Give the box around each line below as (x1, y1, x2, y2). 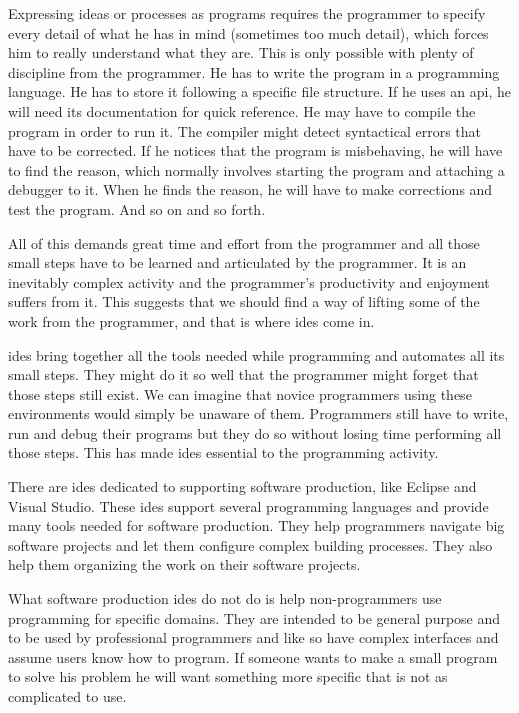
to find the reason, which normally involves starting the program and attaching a (8, 159, 505, 180)
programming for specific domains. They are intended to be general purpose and (8, 607, 501, 628)
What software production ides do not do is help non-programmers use (8, 588, 442, 609)
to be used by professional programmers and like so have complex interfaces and (8, 627, 499, 648)
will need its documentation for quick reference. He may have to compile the (8, 100, 476, 121)
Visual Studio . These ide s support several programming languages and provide (8, 495, 489, 516)
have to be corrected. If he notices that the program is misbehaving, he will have (8, 140, 503, 161)
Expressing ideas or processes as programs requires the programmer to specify (8, 3, 486, 23)
